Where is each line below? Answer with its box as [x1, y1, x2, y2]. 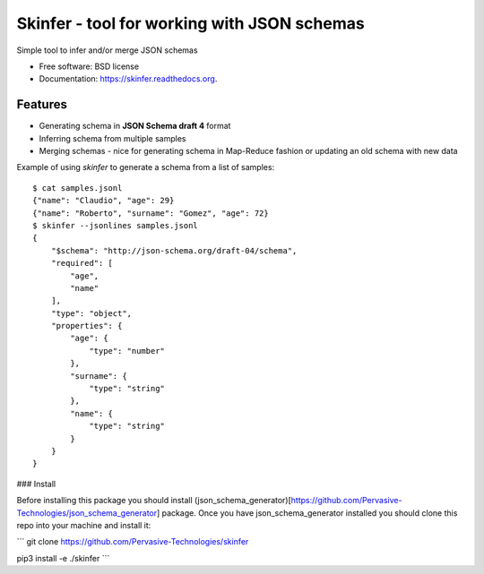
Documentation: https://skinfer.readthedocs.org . [39, 73, 218, 84]
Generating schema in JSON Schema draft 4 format [39, 121, 231, 132]
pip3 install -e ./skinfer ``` [16, 553, 110, 563]
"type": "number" [89, 346, 166, 356]
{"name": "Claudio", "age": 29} [32, 195, 175, 206]
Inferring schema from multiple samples [39, 133, 186, 143]
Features [16, 97, 67, 112]
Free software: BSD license [39, 61, 139, 72]
